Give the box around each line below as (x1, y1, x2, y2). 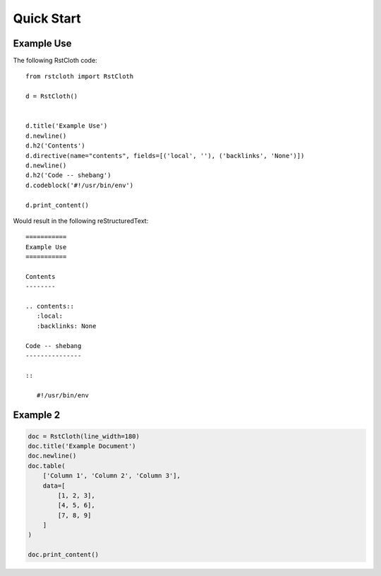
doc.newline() (28, 452, 77, 460)
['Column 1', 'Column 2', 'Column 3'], (42, 472, 181, 480)
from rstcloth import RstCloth (25, 73, 134, 80)
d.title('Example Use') (25, 122, 108, 130)
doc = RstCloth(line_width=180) (28, 432, 140, 440)
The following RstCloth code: (13, 56, 98, 65)
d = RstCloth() (25, 92, 78, 100)
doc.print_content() (28, 551, 99, 559)
